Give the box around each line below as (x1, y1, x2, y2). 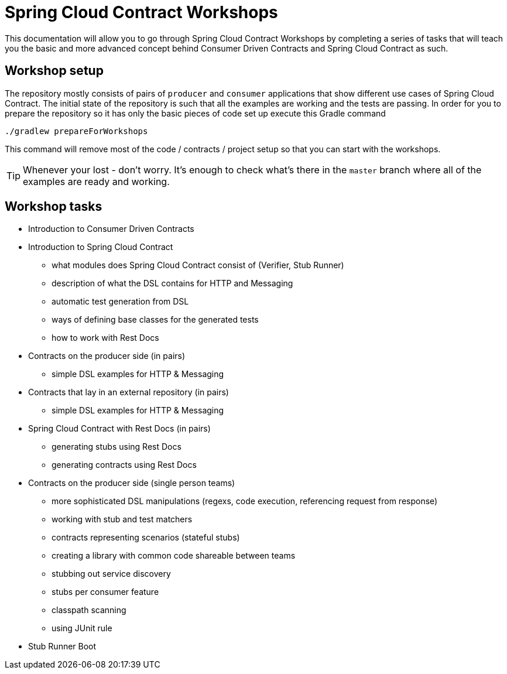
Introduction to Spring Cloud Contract (28, 242, 173, 252)
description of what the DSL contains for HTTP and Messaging (52, 278, 293, 289)
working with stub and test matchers (52, 514, 193, 525)
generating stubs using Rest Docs (52, 442, 181, 452)
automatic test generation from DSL (52, 296, 189, 307)
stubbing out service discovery (52, 569, 171, 579)
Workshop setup (5, 63, 104, 78)
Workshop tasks (5, 199, 102, 214)
